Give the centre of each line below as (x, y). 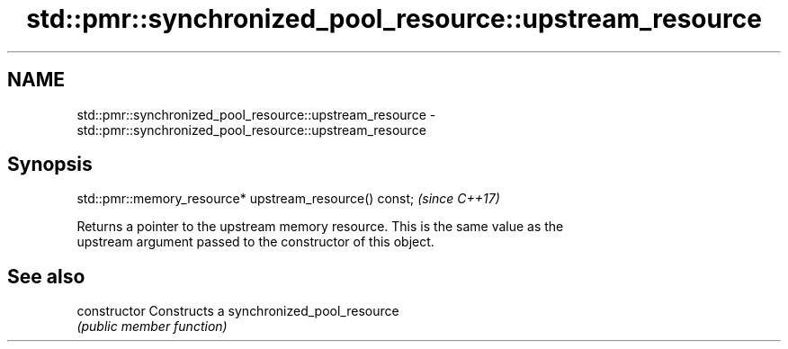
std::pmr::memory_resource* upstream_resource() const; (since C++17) (288, 199)
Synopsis (50, 165)
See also (46, 276)
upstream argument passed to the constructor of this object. (255, 242)
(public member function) (152, 327)
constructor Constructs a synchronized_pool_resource (238, 311)
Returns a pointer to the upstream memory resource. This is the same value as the (320, 227)
